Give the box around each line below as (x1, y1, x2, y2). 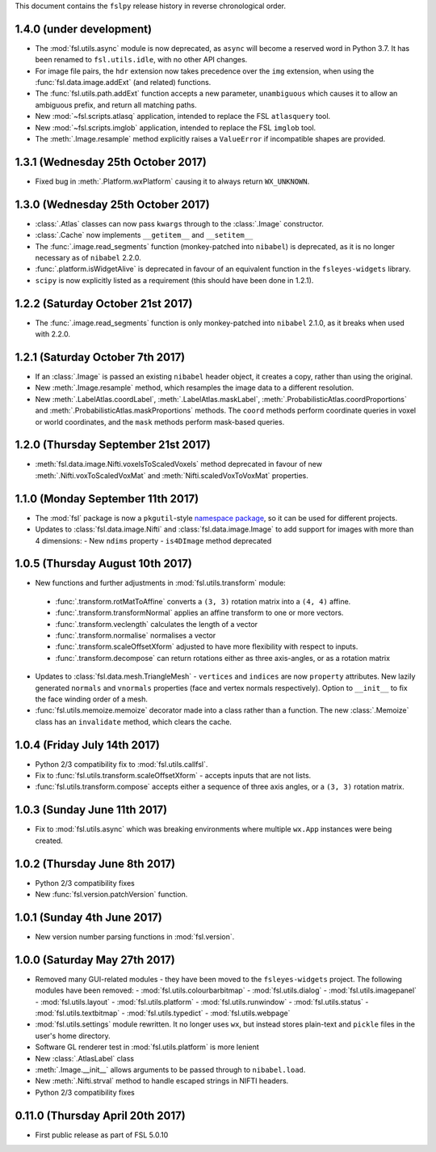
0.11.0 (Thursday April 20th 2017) (15, 1108, 186, 1122)
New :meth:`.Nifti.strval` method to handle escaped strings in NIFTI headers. (35, 1076, 289, 1086)
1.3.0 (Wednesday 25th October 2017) (15, 197, 210, 211)
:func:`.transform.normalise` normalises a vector (55, 631, 216, 641)
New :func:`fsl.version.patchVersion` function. (35, 890, 188, 900)
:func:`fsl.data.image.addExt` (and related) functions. (35, 78, 212, 87)
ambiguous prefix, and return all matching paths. (35, 100, 197, 109)
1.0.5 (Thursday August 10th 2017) (15, 557, 193, 570)
